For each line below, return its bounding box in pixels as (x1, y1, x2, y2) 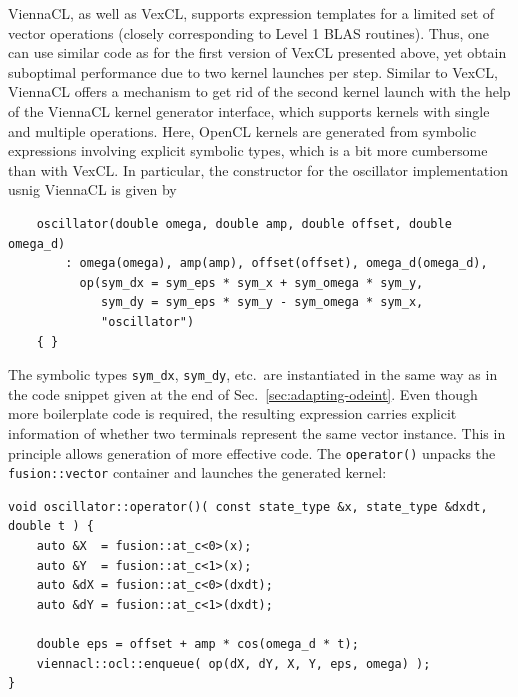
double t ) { (8, 519, 94, 534)
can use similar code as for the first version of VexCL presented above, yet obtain (8, 42, 507, 63)
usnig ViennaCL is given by (8, 179, 177, 200)
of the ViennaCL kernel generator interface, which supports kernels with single (8, 100, 490, 121)
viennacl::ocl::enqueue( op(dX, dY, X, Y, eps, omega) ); (36, 656, 431, 671)
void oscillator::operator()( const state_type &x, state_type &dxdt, (8, 499, 488, 514)
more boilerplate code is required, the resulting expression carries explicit (8, 403, 457, 424)
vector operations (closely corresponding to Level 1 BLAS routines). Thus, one (8, 22, 490, 43)
